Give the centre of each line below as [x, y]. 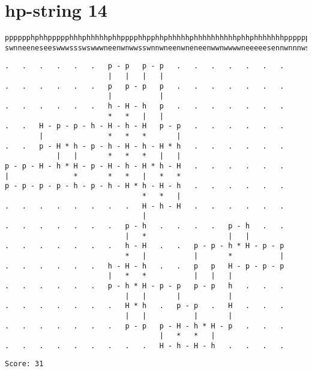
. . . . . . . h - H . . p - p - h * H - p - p [145, 246]
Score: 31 [24, 364]
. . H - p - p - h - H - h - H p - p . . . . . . [145, 126]
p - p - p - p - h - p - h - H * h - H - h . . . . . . [145, 186]
